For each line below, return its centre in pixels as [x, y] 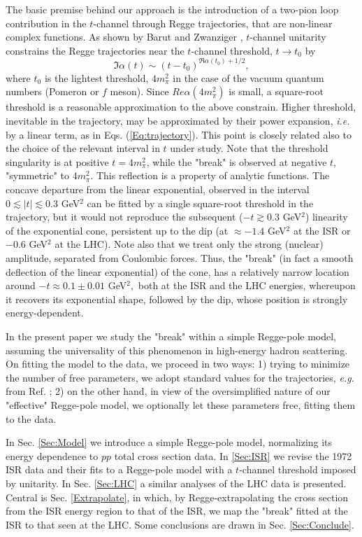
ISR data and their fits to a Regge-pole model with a [119, 469]
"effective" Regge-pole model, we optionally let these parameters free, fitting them [181, 404]
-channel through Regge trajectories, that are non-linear [213, 23]
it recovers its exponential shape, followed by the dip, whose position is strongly [177, 299]
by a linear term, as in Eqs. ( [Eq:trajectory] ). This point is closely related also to [179, 134]
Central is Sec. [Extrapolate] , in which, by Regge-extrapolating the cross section [177, 497]
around [21, 285]
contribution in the [46, 23]
